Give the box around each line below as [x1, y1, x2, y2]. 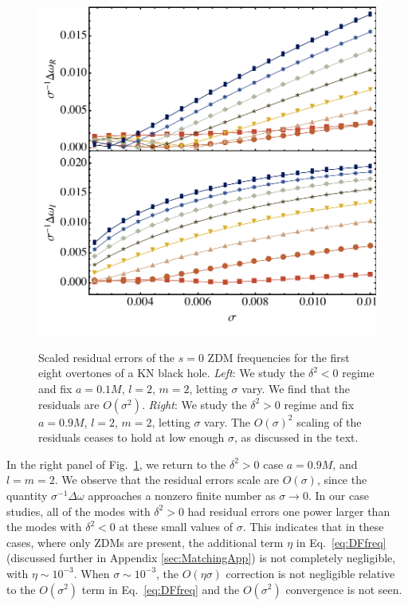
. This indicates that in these [242, 518, 384, 535]
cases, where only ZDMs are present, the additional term [6, 533, 284, 550]
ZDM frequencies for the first [207, 348, 350, 365]
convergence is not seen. [285, 580, 402, 597]
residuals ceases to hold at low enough [38, 429, 225, 446]
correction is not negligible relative [226, 565, 395, 581]
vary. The [204, 413, 251, 430]
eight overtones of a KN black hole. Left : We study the [38, 364, 305, 381]
